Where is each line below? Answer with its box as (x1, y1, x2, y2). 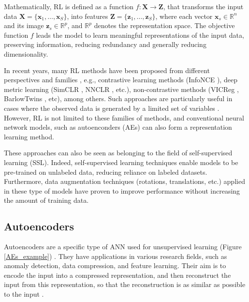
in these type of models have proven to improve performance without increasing (4, 185, 240, 196)
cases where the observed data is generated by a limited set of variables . (4, 103, 220, 113)
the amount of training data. (4, 195, 89, 205)
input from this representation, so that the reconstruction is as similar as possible (4, 279, 246, 289)
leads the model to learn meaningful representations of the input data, (36, 30, 244, 40)
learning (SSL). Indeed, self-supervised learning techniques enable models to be (4, 157, 238, 167)
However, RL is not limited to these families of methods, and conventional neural (4, 112, 244, 122)
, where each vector (155, 11, 213, 21)
